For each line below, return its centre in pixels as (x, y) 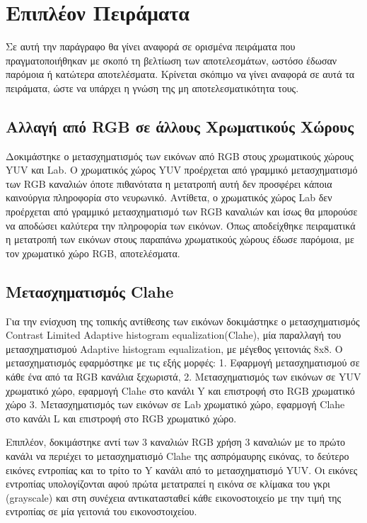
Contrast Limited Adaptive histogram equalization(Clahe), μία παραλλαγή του (174, 335)
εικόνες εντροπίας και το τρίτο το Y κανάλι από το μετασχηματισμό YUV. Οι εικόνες (182, 469)
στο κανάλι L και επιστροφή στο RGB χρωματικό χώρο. (121, 418)
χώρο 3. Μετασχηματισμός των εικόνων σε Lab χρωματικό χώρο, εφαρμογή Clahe (175, 404)
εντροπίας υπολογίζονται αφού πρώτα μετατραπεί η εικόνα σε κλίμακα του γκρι (168, 484)
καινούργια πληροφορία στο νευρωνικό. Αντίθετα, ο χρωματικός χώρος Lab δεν (169, 197)
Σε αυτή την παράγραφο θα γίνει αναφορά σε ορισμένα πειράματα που (151, 46)
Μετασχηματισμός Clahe (90, 291)
